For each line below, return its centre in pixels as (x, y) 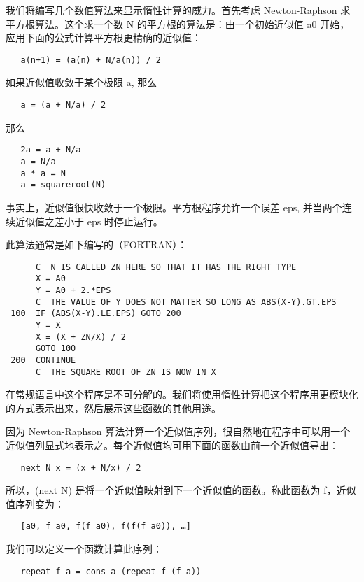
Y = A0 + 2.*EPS (73, 290)
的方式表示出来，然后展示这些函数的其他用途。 (113, 407)
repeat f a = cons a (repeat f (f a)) (111, 571)
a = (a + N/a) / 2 (63, 105)
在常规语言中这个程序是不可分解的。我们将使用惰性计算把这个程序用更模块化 (182, 394)
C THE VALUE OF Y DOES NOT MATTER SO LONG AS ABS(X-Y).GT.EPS (186, 302)
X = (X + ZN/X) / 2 (80, 337)
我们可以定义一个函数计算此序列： (84, 549)
